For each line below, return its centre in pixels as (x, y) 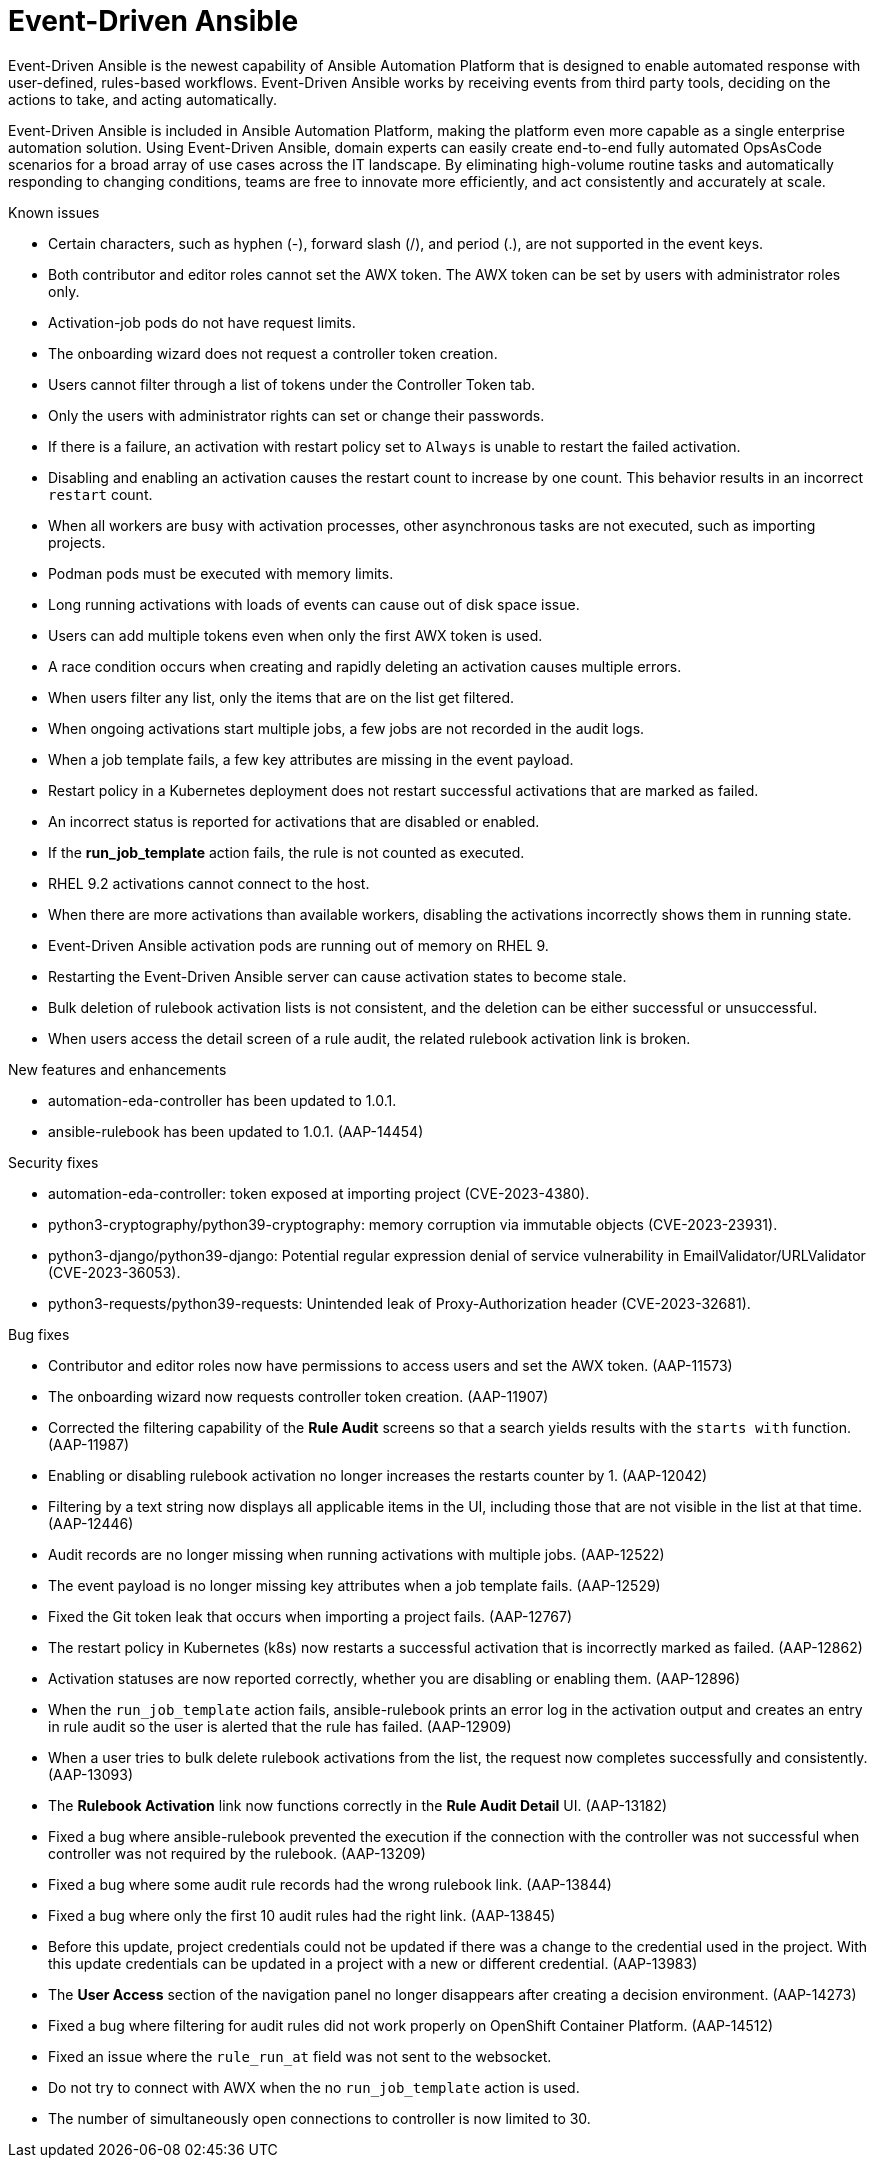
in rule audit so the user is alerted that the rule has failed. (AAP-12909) (280, 1726)
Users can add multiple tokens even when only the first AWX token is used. (295, 635)
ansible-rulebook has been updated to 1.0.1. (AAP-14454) (236, 1131)
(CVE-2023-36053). (114, 1272)
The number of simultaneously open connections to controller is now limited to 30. (319, 2118)
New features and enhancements (117, 1069)
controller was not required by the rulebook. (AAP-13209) (237, 1853)
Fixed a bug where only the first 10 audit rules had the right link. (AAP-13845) (302, 1915)
